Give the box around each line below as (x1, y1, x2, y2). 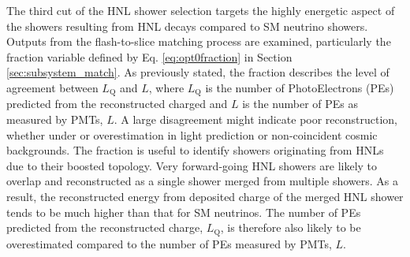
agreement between (6, 79, 99, 95)
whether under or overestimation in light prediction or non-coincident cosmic (6, 126, 378, 143)
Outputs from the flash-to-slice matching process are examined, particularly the (6, 33, 391, 50)
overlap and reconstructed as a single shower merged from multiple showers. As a (6, 173, 398, 189)
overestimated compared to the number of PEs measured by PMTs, (6, 235, 332, 251)
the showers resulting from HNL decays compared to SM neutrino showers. (6, 17, 368, 34)
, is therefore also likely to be (220, 219, 361, 236)
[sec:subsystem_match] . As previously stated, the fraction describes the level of (6, 64, 389, 80)
